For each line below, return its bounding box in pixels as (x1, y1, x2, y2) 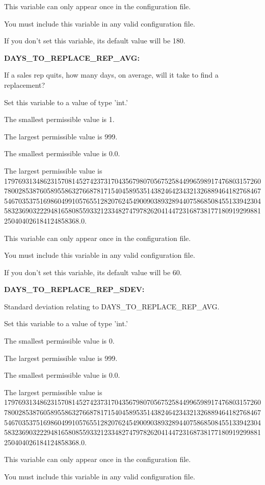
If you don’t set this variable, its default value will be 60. (4, 266, 182, 277)
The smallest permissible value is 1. (4, 114, 115, 125)
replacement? (4, 79, 45, 90)
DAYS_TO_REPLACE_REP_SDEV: (4, 284, 145, 295)
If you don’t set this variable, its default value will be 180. (4, 35, 185, 46)
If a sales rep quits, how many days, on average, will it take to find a (4, 69, 219, 80)
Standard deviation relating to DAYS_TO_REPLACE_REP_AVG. (4, 301, 220, 311)
